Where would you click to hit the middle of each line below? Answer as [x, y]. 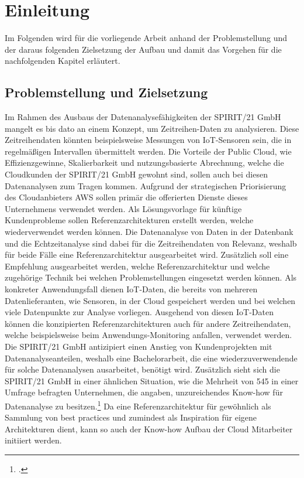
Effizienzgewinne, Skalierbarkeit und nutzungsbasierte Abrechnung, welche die [144, 163]
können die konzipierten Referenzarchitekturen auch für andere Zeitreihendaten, [148, 323]
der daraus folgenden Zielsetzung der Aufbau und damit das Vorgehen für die [143, 49]
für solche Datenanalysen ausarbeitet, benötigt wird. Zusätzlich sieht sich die [142, 369]
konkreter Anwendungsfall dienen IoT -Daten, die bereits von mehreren [131, 289]
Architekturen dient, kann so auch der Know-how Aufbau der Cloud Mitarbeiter [149, 429]
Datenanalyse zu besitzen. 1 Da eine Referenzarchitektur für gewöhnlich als [138, 405]
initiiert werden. [33, 440]
